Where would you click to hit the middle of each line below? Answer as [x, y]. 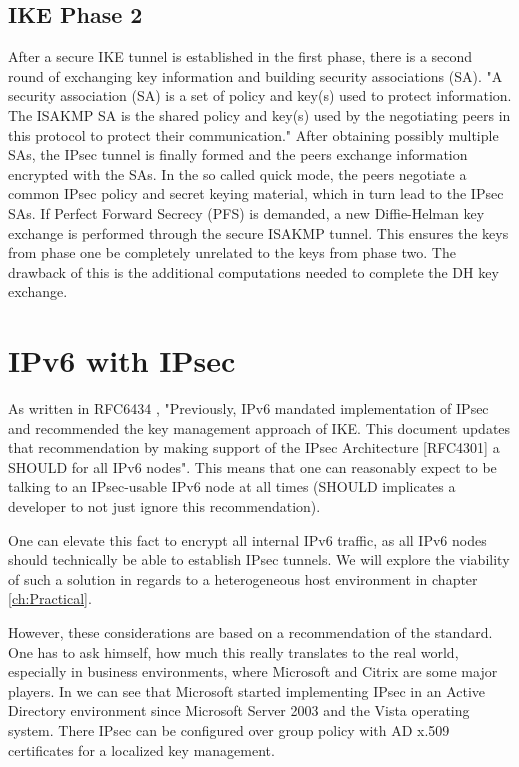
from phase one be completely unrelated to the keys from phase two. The [232, 252]
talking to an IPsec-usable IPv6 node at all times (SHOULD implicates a [232, 486]
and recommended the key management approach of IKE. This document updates [259, 427]
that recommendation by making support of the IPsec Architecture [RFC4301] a [254, 447]
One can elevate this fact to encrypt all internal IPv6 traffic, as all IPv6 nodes [247, 539]
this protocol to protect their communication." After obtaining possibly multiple [253, 134]
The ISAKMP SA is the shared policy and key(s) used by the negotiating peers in [259, 114]
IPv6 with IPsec [122, 360]
